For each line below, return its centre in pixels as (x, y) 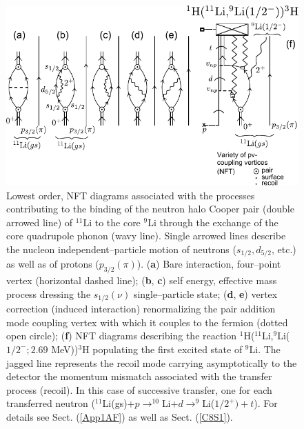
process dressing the (49, 293)
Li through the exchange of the (213, 222)
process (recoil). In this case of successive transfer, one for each (139, 389)
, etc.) (284, 249)
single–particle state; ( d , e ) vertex (205, 293)
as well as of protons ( (53, 264)
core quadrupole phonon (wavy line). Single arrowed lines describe (146, 236)
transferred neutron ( (51, 403)
